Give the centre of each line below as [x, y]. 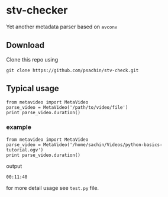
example [19, 127]
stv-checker [37, 10]
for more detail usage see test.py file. [53, 188]
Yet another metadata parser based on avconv [62, 27]
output [14, 166]
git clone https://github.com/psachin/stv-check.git [72, 70]
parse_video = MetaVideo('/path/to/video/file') [67, 107]
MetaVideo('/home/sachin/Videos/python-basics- [103, 145]
